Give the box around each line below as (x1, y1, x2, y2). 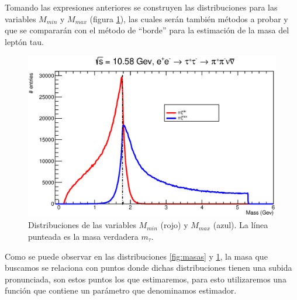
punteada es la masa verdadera (28, 230, 139, 242)
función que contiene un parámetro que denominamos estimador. (5, 284, 237, 296)
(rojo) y (160, 219, 188, 231)
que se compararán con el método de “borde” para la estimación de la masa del (5, 24, 289, 36)
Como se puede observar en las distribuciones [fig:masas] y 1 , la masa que (5, 250, 268, 262)
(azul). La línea (213, 219, 268, 231)
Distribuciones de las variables (28, 219, 136, 231)
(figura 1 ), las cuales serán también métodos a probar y (89, 12, 288, 25)
